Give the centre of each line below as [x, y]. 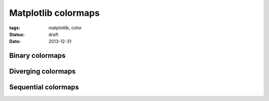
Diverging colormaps [42, 72]
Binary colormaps [37, 56]
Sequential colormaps [44, 87]
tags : [15, 28]
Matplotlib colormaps [54, 13]
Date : [15, 42]
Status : [17, 34]
